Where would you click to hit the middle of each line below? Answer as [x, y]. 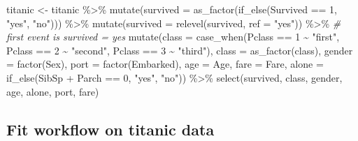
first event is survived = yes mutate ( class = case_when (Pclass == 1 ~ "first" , [173, 37]
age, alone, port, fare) [53, 91]
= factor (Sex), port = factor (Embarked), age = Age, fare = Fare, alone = [165, 64]
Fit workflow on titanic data [110, 129]
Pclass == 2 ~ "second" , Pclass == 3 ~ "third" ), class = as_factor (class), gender [180, 50]
